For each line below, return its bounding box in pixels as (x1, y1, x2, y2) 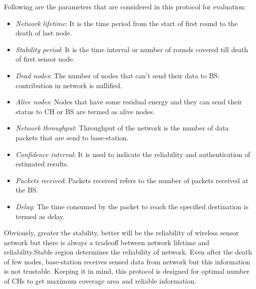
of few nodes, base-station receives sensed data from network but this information (4, 256, 251, 266)
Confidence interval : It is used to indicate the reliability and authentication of (15, 149, 251, 159)
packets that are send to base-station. (15, 132, 129, 142)
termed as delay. (15, 211, 65, 221)
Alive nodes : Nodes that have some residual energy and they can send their (15, 96, 242, 107)
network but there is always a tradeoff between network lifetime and (4, 237, 210, 247)
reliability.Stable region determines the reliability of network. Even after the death (4, 247, 252, 257)
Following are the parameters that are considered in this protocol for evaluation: (4, 1, 246, 11)
